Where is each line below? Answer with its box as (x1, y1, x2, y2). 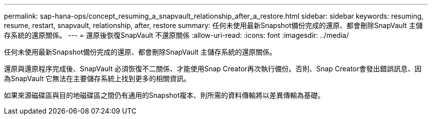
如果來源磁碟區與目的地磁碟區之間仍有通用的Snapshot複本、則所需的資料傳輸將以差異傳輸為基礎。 (4, 91, 325, 99)
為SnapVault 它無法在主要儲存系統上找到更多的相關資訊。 (4, 74, 191, 83)
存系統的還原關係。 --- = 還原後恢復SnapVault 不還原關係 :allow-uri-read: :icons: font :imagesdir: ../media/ (4, 31, 349, 39)
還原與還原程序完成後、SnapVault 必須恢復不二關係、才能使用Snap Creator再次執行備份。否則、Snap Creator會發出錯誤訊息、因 (4, 64, 422, 73)
